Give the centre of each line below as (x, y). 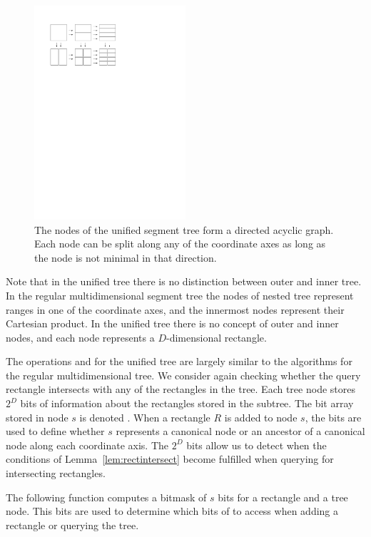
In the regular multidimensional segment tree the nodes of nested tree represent (180, 295)
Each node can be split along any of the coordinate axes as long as (180, 244)
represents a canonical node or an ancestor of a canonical (240, 431)
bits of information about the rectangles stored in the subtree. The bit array (187, 403)
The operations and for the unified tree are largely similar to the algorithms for (179, 361)
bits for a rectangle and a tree (283, 497)
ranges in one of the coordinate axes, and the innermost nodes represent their (175, 309)
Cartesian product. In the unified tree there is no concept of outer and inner (172, 323)
